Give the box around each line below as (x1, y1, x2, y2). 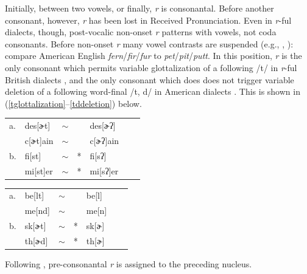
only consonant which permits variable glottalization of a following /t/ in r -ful (5, 61, 297, 74)
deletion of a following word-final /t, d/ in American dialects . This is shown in (5, 85, 300, 98)
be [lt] (24, 189, 44, 202)
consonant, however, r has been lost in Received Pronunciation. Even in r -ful (5, 13, 292, 26)
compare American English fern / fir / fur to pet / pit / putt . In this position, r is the (5, 49, 302, 62)
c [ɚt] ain (24, 134, 54, 146)
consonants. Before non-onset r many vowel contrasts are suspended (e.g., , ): (5, 37, 294, 50)
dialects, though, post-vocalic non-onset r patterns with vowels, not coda (5, 26, 277, 38)
